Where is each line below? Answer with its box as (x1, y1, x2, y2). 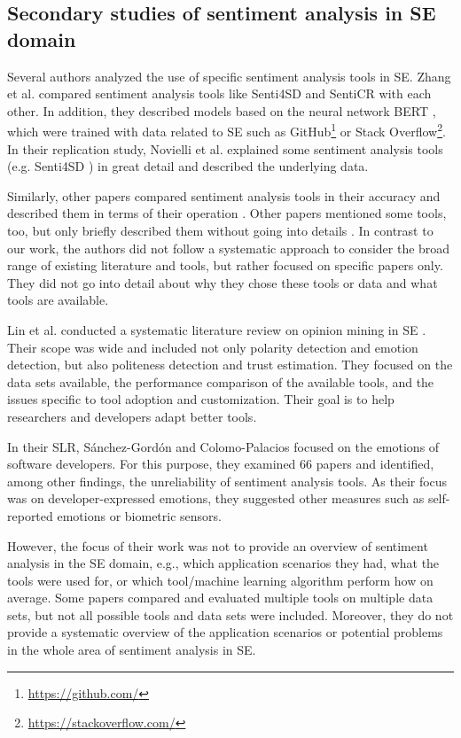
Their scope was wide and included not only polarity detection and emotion (7, 338, 418, 356)
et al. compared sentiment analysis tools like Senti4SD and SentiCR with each (7, 84, 432, 103)
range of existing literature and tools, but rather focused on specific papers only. (7, 256, 443, 275)
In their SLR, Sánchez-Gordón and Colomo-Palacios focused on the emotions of (7, 437, 440, 455)
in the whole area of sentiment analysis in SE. (7, 641, 256, 659)
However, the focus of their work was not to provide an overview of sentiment (7, 536, 428, 555)
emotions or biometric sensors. (57, 506, 222, 524)
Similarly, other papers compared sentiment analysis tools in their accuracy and (7, 186, 441, 205)
